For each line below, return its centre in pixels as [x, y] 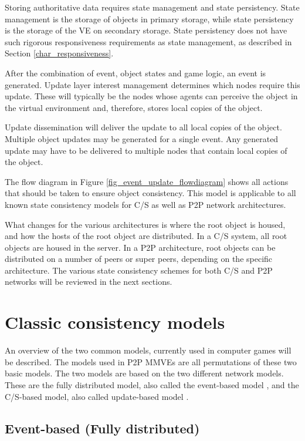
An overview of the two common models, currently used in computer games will [148, 350]
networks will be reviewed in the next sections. [89, 282]
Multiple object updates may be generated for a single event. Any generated [142, 138]
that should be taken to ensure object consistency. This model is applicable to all [150, 193]
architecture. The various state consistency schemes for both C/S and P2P [139, 270]
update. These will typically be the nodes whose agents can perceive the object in [151, 96]
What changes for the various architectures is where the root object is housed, [145, 224]
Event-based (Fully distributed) [102, 428]
